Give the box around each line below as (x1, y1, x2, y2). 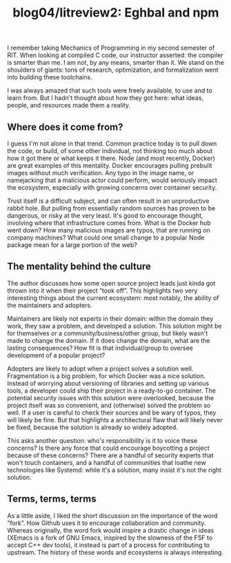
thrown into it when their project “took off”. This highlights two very (7, 286, 198, 295)
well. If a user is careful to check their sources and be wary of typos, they (7, 408, 217, 417)
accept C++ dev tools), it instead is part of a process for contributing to (7, 540, 210, 549)
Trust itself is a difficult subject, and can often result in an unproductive (7, 197, 210, 205)
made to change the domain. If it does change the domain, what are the (7, 336, 210, 344)
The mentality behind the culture (7, 261, 152, 273)
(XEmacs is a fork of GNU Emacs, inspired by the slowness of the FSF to (7, 533, 213, 542)
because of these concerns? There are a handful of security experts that (7, 451, 214, 460)
